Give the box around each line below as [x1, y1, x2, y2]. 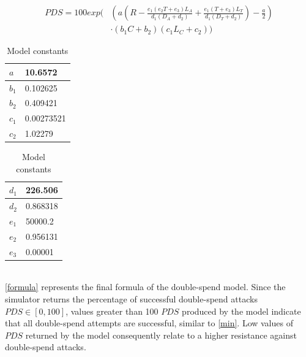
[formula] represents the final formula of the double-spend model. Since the [5, 280, 286, 293]
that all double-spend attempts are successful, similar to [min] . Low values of [5, 317, 293, 329]
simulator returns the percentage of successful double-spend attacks [5, 292, 258, 305]
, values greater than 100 [65, 304, 159, 317]
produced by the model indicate [182, 304, 301, 317]
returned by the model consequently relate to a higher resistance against [25, 328, 297, 341]
